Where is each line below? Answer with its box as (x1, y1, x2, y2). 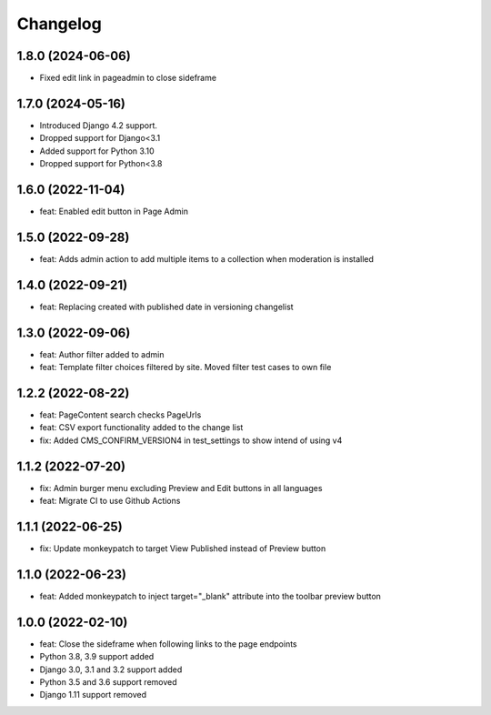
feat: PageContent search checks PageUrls (39, 409, 202, 420)
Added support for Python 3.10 (39, 146, 155, 156)
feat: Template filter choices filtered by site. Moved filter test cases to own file (39, 362, 332, 373)
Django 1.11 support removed (39, 690, 147, 700)
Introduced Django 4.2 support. (39, 119, 158, 131)
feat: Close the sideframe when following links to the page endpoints (39, 638, 297, 650)
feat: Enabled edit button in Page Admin (39, 206, 189, 217)
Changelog (16, 14, 102, 34)
